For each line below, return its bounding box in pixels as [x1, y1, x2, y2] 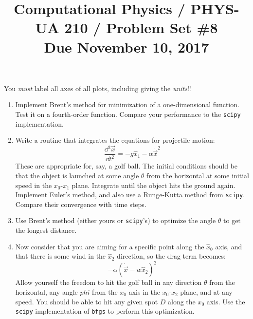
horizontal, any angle [15, 286, 78, 297]
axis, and [215, 241, 242, 251]
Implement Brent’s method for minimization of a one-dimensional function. [15, 99, 239, 110]
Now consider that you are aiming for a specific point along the [15, 241, 204, 251]
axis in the [128, 286, 160, 297]
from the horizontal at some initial [146, 170, 249, 180]
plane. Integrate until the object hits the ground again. [72, 180, 235, 190]
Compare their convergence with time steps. [15, 199, 146, 209]
